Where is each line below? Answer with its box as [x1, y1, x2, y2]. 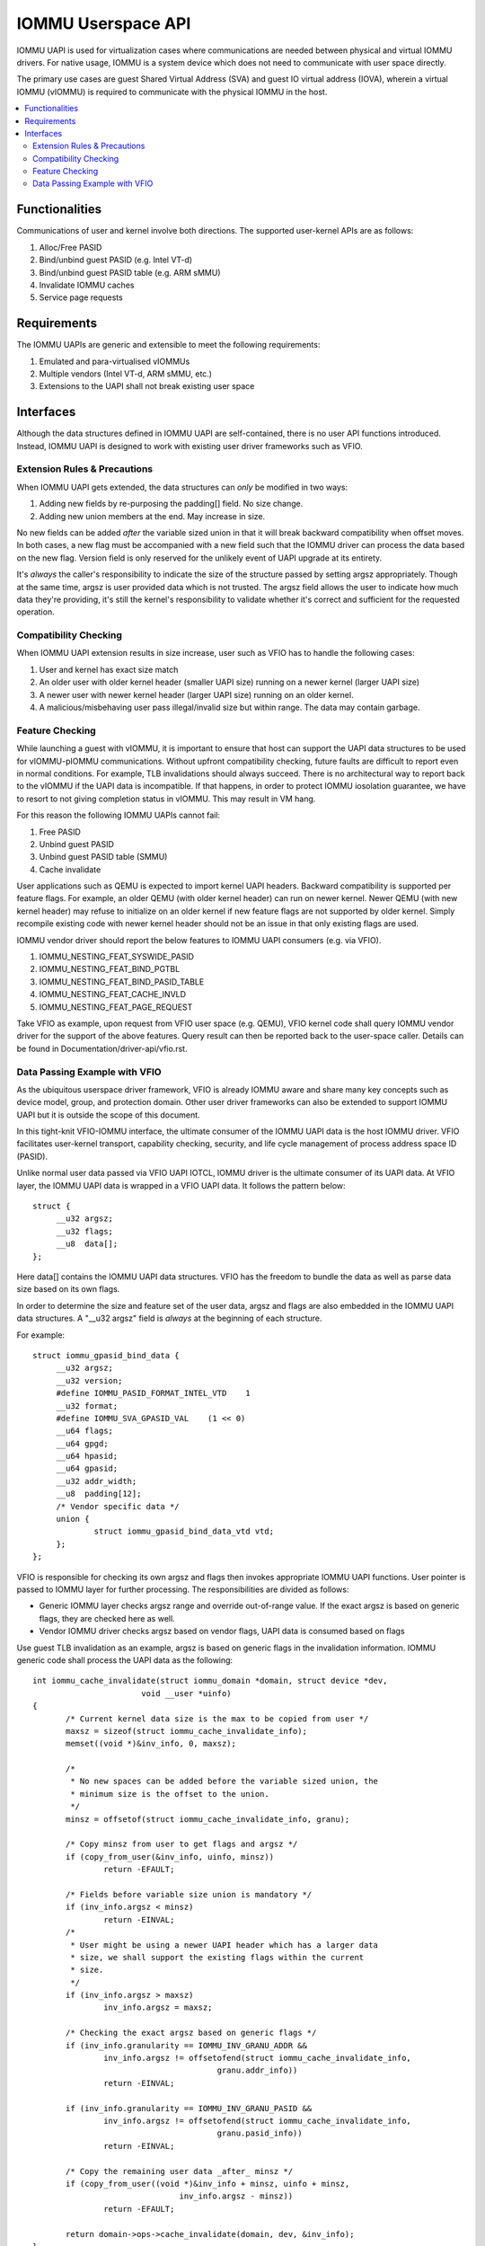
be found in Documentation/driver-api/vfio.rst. [16, 1043, 188, 1054]
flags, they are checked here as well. [39, 1613, 175, 1623]
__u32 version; [56, 1375, 123, 1385]
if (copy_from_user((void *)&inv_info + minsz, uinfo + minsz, [66, 2179, 350, 2189]
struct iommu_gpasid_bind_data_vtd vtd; [93, 1526, 274, 1536]
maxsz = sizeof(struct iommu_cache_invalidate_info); [66, 1726, 307, 1736]
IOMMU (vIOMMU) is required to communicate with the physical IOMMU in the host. [16, 86, 328, 97]
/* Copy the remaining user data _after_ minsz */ [66, 2166, 294, 2176]
